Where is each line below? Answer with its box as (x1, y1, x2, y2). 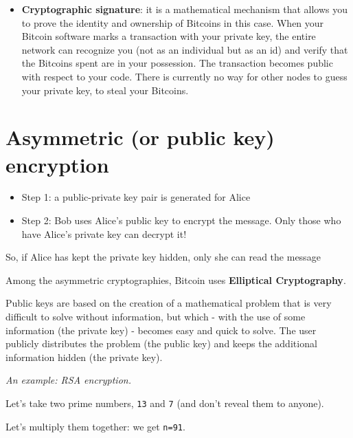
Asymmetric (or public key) (5, 123, 275, 151)
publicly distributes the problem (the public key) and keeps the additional (5, 336, 317, 351)
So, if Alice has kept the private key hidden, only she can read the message (5, 250, 321, 264)
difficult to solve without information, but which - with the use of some (5, 309, 306, 324)
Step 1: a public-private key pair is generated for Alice (21, 190, 251, 204)
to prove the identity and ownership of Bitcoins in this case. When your (21, 15, 324, 30)
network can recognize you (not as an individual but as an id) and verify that (21, 42, 348, 56)
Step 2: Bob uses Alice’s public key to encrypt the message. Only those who (21, 213, 341, 228)
